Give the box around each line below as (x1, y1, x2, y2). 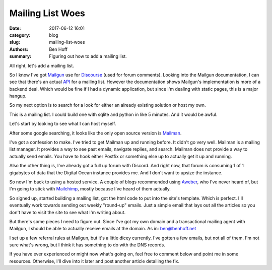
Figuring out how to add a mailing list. (49, 53, 127, 59)
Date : (9, 25, 21, 31)
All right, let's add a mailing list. (9, 62, 74, 69)
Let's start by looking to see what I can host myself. (9, 121, 116, 127)
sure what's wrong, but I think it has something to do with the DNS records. (9, 242, 166, 248)
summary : (9, 53, 32, 59)
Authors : (9, 46, 29, 52)
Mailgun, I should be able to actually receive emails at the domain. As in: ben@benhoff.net (9, 226, 196, 232)
